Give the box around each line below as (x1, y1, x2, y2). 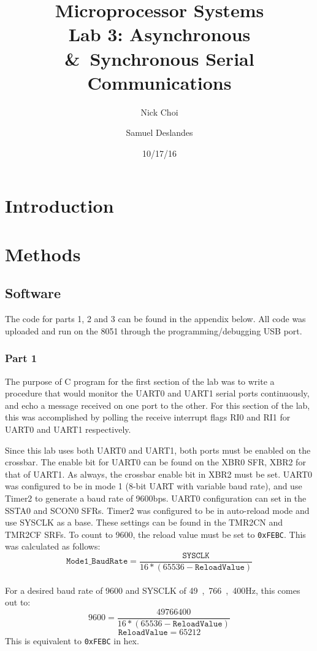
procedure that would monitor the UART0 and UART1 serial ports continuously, (5, 387, 310, 400)
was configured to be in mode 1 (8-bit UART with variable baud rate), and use (5, 479, 302, 492)
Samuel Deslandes (126, 126, 193, 139)
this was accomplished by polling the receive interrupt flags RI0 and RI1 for (5, 411, 291, 424)
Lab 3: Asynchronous (68, 22, 251, 47)
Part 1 (5, 350, 37, 366)
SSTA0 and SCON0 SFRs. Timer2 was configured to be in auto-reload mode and (5, 503, 310, 516)
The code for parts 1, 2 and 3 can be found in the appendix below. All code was (5, 312, 306, 325)
